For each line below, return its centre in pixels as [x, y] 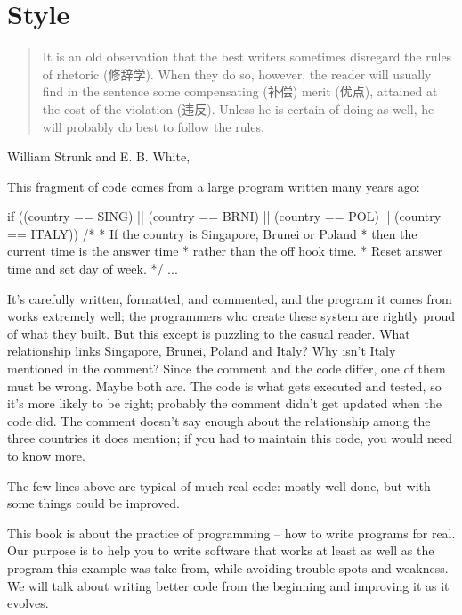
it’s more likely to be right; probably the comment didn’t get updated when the [224, 403]
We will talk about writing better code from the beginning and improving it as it [228, 585]
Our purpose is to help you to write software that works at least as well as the [221, 550]
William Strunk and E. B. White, [99, 156]
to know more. [46, 455]
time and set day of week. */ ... [93, 269]
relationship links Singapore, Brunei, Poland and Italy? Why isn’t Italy [202, 351]
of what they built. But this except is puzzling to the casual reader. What [209, 333]
